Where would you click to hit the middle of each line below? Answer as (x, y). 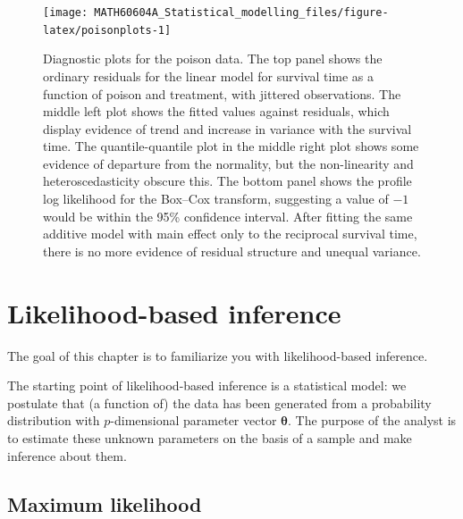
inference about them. (67, 455)
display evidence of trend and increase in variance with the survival (227, 128)
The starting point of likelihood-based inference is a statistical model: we (207, 385)
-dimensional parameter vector (194, 420)
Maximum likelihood (105, 503)
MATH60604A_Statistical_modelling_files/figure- (241, 13)
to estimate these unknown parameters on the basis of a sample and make (210, 437)
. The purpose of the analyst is (372, 420)
